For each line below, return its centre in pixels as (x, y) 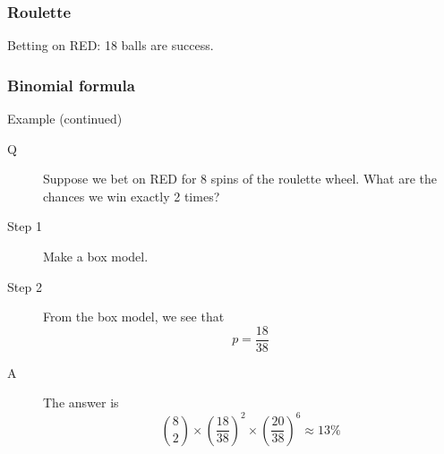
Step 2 (25, 286)
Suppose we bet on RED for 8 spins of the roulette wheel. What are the (240, 179)
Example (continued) (65, 119)
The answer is (81, 403)
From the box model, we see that (134, 317)
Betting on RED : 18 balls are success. (111, 45)
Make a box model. (96, 256)
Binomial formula (71, 85)
